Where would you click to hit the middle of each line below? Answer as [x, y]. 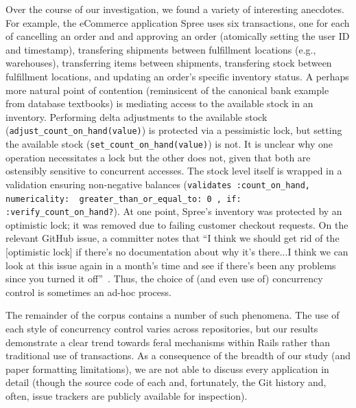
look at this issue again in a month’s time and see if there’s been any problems [171, 265]
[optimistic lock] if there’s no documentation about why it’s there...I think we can [177, 251]
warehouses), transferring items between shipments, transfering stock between [169, 63]
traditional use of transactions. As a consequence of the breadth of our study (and [178, 355]
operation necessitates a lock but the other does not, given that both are [158, 157]
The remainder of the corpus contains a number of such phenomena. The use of [173, 315]
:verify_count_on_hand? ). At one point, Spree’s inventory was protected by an [174, 211]
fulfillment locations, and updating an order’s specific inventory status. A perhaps [177, 76]
